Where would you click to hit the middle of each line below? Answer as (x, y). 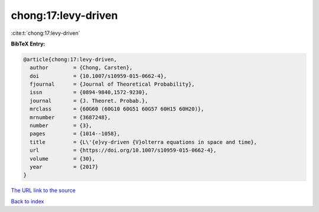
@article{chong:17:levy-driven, (70, 59)
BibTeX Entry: (28, 44)
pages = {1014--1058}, (75, 134)
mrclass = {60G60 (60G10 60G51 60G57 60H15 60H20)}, (117, 109)
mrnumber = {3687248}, (70, 117)
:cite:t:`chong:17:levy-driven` (45, 33)
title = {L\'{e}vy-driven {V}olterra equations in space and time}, (143, 142)
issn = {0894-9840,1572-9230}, (89, 92)
